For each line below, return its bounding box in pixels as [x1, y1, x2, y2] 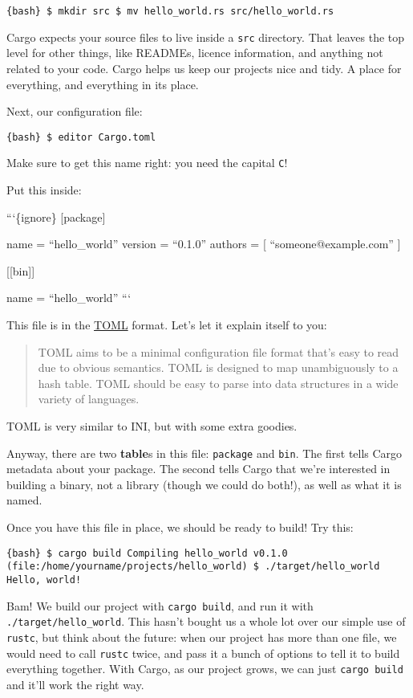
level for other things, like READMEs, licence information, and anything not [6, 44, 383, 61]
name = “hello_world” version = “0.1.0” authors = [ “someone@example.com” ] [6, 235, 401, 252]
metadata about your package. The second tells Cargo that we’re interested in [6, 460, 391, 477]
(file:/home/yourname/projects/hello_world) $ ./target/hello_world [6, 561, 380, 573]
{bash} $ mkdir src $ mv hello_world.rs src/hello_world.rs [6, 6, 334, 17]
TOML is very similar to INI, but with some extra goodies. [6, 417, 298, 434]
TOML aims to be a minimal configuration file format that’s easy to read [38, 343, 399, 360]
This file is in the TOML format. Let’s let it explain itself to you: [6, 316, 327, 333]
